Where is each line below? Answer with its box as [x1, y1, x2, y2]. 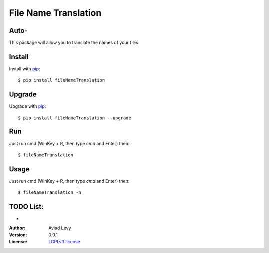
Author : [9, 225, 26, 231]
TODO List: [9, 202, 44, 211]
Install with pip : [9, 65, 40, 72]
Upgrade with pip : [9, 103, 46, 109]
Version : [9, 232, 27, 238]
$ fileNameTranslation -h [18, 190, 82, 195]
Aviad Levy [48, 225, 71, 231]
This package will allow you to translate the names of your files [9, 40, 139, 46]
